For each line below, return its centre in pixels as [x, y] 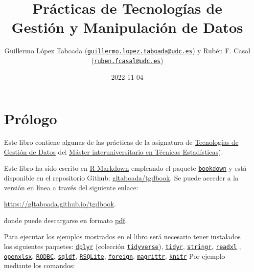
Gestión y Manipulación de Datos [127, 27]
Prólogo [31, 119]
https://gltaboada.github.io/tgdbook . [60, 204]
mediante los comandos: [40, 265]
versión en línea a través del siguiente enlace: [71, 187]
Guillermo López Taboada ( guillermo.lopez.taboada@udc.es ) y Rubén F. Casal [127, 51]
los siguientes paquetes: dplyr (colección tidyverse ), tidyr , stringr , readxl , [123, 246]
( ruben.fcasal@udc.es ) [127, 60]
